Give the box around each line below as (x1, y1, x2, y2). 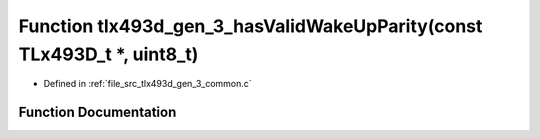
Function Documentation (18, 104, 177, 121)
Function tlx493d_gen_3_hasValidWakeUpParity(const (18, 15, 483, 37)
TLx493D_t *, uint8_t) (18, 43, 199, 65)
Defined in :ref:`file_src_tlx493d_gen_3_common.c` (43, 78, 252, 90)
